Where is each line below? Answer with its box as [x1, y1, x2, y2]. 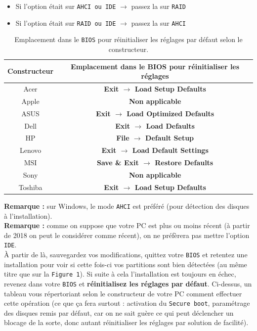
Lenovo [19, 145, 42, 155]
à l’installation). [4, 210, 52, 221]
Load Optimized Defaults [127, 108, 214, 118]
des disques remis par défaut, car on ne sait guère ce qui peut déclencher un [4, 307, 234, 318]
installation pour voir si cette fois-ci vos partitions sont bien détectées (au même [4, 259, 247, 269]
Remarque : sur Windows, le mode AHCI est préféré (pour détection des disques [4, 200, 250, 211]
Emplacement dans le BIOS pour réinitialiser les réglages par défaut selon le [14, 34, 243, 45]
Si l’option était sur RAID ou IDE [15, 17, 116, 28]
